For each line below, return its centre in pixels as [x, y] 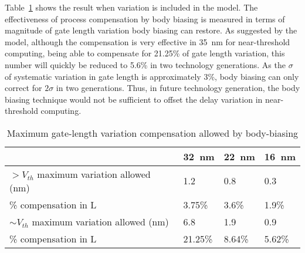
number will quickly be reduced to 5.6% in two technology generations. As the [145, 64]
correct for [23, 88]
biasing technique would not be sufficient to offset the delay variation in [134, 99]
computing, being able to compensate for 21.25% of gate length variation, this [145, 53]
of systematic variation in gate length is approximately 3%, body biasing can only [152, 76]
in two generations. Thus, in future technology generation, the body [178, 88]
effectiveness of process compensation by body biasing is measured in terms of [145, 18]
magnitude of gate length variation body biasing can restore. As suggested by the [151, 30]
